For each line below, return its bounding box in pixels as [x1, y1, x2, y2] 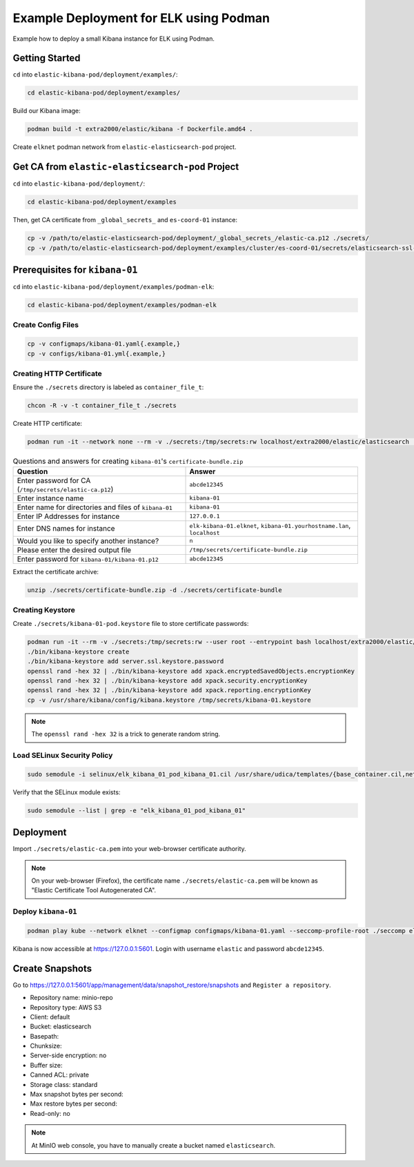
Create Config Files [12, 320, 79, 330]
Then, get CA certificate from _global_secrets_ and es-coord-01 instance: [12, 216, 238, 224]
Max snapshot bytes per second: [30, 1090, 124, 1099]
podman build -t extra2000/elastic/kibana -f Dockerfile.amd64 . [27, 125, 253, 133]
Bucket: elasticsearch [30, 1022, 92, 1031]
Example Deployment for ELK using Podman [12, 10, 270, 26]
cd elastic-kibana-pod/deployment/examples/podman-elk [27, 301, 217, 309]
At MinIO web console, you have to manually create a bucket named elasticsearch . [31, 1141, 276, 1149]
